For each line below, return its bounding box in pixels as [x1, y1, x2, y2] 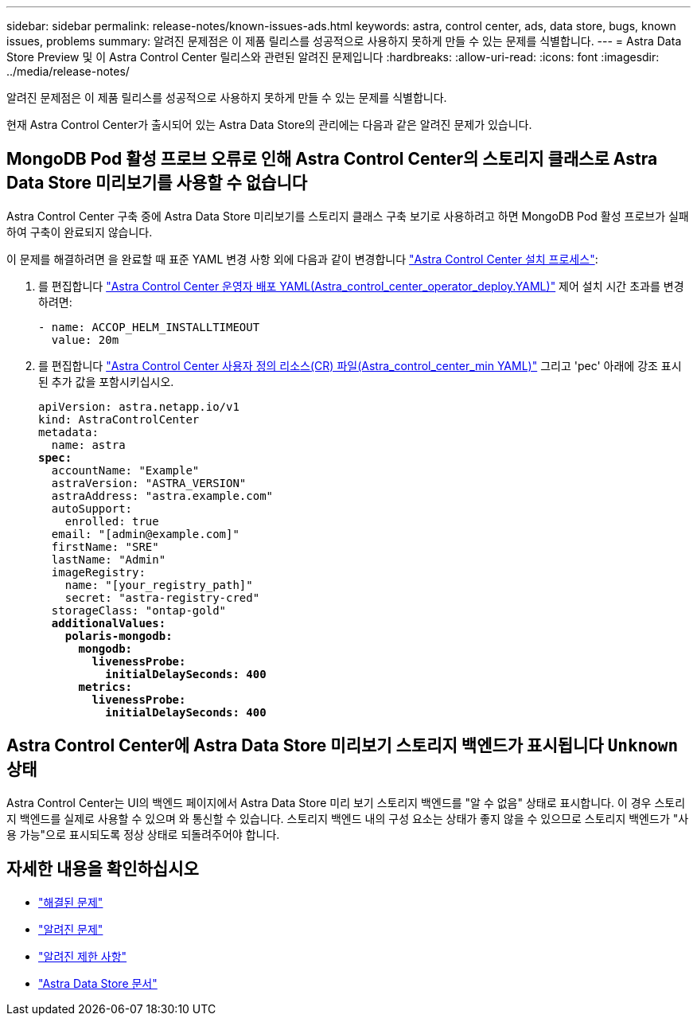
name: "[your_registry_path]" [64, 578, 253, 591]
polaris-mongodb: [64, 629, 173, 642]
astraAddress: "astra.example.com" [51, 489, 274, 502]
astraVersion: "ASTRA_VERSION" [51, 476, 247, 490]
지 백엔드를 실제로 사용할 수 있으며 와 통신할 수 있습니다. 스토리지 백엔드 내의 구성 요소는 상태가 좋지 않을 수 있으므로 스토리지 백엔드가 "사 [6, 811, 689, 825]
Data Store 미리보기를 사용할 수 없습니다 [6, 173, 308, 193]
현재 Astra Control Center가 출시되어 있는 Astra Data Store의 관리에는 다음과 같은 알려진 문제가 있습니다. [6, 118, 532, 131]
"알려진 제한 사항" [38, 949, 127, 963]
